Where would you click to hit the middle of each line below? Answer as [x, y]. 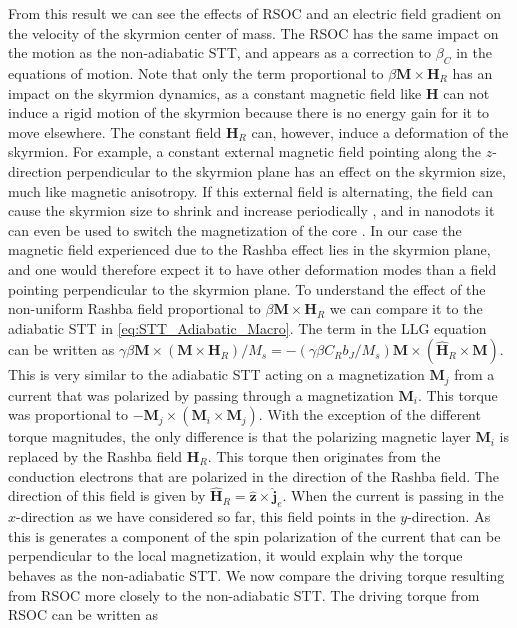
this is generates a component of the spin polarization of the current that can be [254, 535]
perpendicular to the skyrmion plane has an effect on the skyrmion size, [286, 170]
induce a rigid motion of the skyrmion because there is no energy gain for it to [249, 112]
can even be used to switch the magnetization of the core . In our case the [235, 229]
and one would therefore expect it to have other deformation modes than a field [252, 268]
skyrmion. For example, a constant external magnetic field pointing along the [244, 151]
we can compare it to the [406, 308]
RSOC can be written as [83, 614]
